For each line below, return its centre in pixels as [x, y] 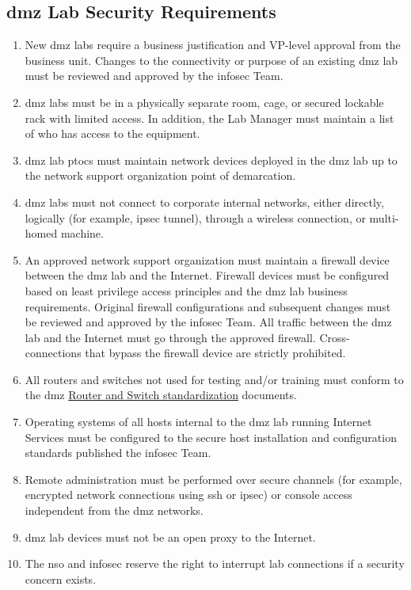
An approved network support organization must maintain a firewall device [207, 259]
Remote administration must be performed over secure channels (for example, [213, 479]
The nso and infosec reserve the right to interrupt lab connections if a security [215, 563]
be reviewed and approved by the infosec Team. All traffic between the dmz [208, 322]
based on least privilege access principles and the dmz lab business [186, 290]
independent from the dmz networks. [114, 510]
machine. [82, 233]
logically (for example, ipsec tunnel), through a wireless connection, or [195, 217]
